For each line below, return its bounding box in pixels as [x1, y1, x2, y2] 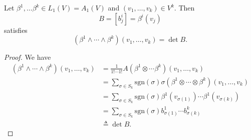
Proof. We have [4, 52, 51, 62]
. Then [174, 2, 195, 12]
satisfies [4, 24, 28, 35]
